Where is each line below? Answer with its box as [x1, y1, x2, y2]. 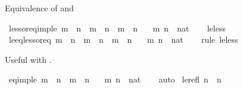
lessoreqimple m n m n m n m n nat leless [8, 21, 226, 34]
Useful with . [5, 53, 52, 65]
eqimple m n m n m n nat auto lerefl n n [8, 73, 222, 85]
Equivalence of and [5, 2, 74, 14]
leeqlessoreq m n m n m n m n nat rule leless [8, 33, 238, 46]
